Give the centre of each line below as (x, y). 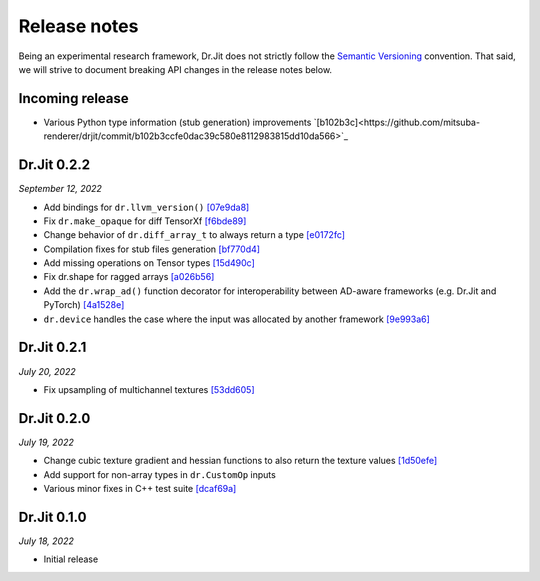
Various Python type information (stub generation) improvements (177, 122)
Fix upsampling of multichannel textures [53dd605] (149, 389)
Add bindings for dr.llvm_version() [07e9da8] (146, 207)
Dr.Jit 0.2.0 (54, 418)
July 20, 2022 (47, 371)
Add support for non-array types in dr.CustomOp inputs (160, 474)
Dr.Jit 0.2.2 (54, 165)
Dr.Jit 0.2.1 (52, 347)
